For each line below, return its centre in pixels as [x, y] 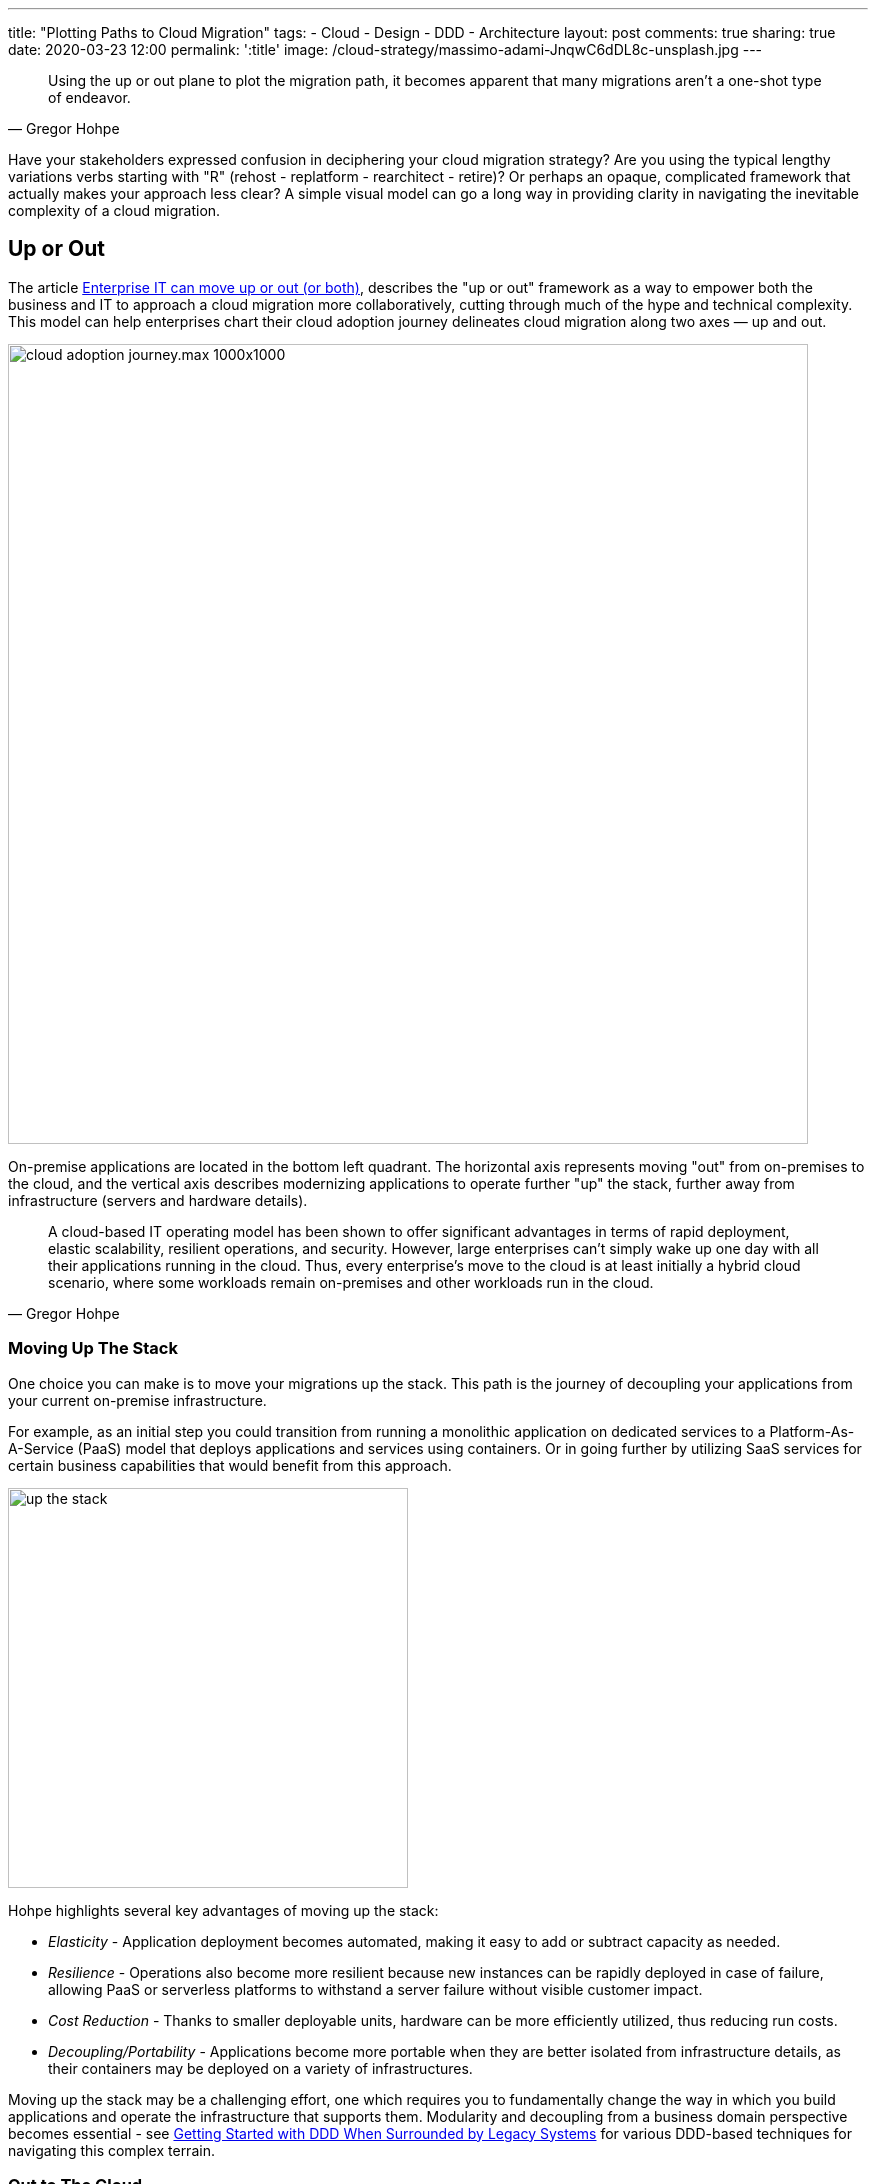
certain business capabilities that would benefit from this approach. [230, 1465]
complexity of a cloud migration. [114, 210]
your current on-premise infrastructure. [137, 1400]
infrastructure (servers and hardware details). [158, 1200]
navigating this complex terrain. [111, 2150]
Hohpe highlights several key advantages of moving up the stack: [223, 1910]
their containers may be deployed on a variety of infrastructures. [260, 2068]
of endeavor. [89, 97]
